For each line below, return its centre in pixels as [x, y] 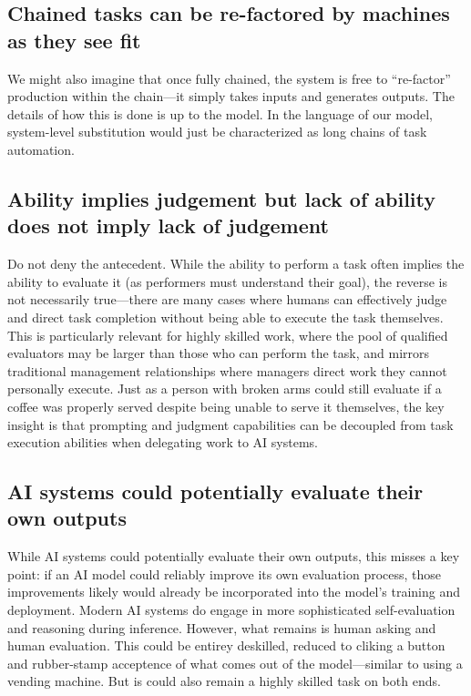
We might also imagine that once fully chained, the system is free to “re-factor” [229, 78]
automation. [41, 149]
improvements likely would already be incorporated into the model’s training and [234, 592]
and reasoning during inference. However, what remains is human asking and [222, 627]
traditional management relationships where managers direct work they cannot [227, 370]
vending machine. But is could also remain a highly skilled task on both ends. [224, 681]
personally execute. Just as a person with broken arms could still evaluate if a [225, 389]
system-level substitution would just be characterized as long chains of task [217, 132]
